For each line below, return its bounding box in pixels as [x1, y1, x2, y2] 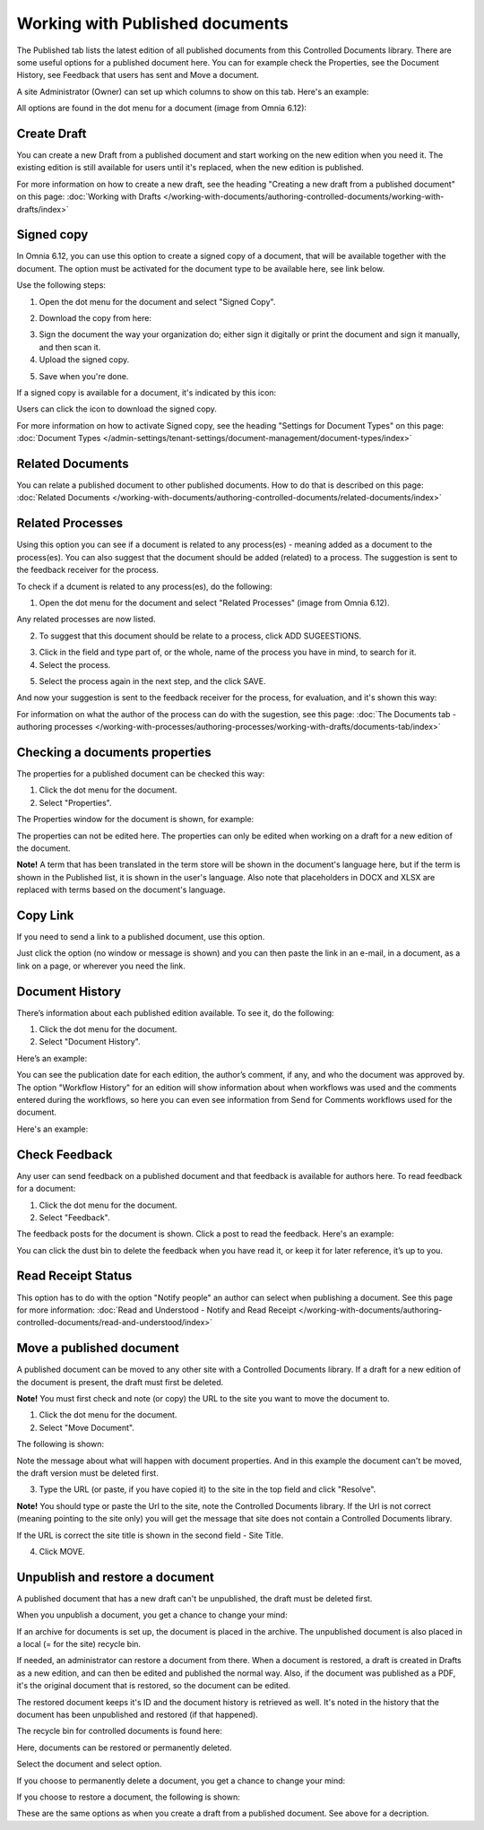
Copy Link [16, 907, 74, 923]
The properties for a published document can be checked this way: [16, 768, 265, 779]
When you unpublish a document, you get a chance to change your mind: [16, 1609, 288, 1620]
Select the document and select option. [16, 1758, 162, 1770]
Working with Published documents [16, 13, 289, 33]
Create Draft [16, 126, 87, 141]
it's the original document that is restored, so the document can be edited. [16, 1680, 291, 1691]
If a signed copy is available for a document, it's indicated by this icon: [16, 387, 277, 398]
